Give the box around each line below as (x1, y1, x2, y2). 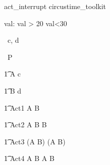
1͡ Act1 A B (4, 102, 40, 113)
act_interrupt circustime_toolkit (4, 1, 106, 11)
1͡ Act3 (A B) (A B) (4, 136, 66, 146)
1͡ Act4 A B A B (4, 153, 54, 163)
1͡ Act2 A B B (4, 119, 47, 130)
